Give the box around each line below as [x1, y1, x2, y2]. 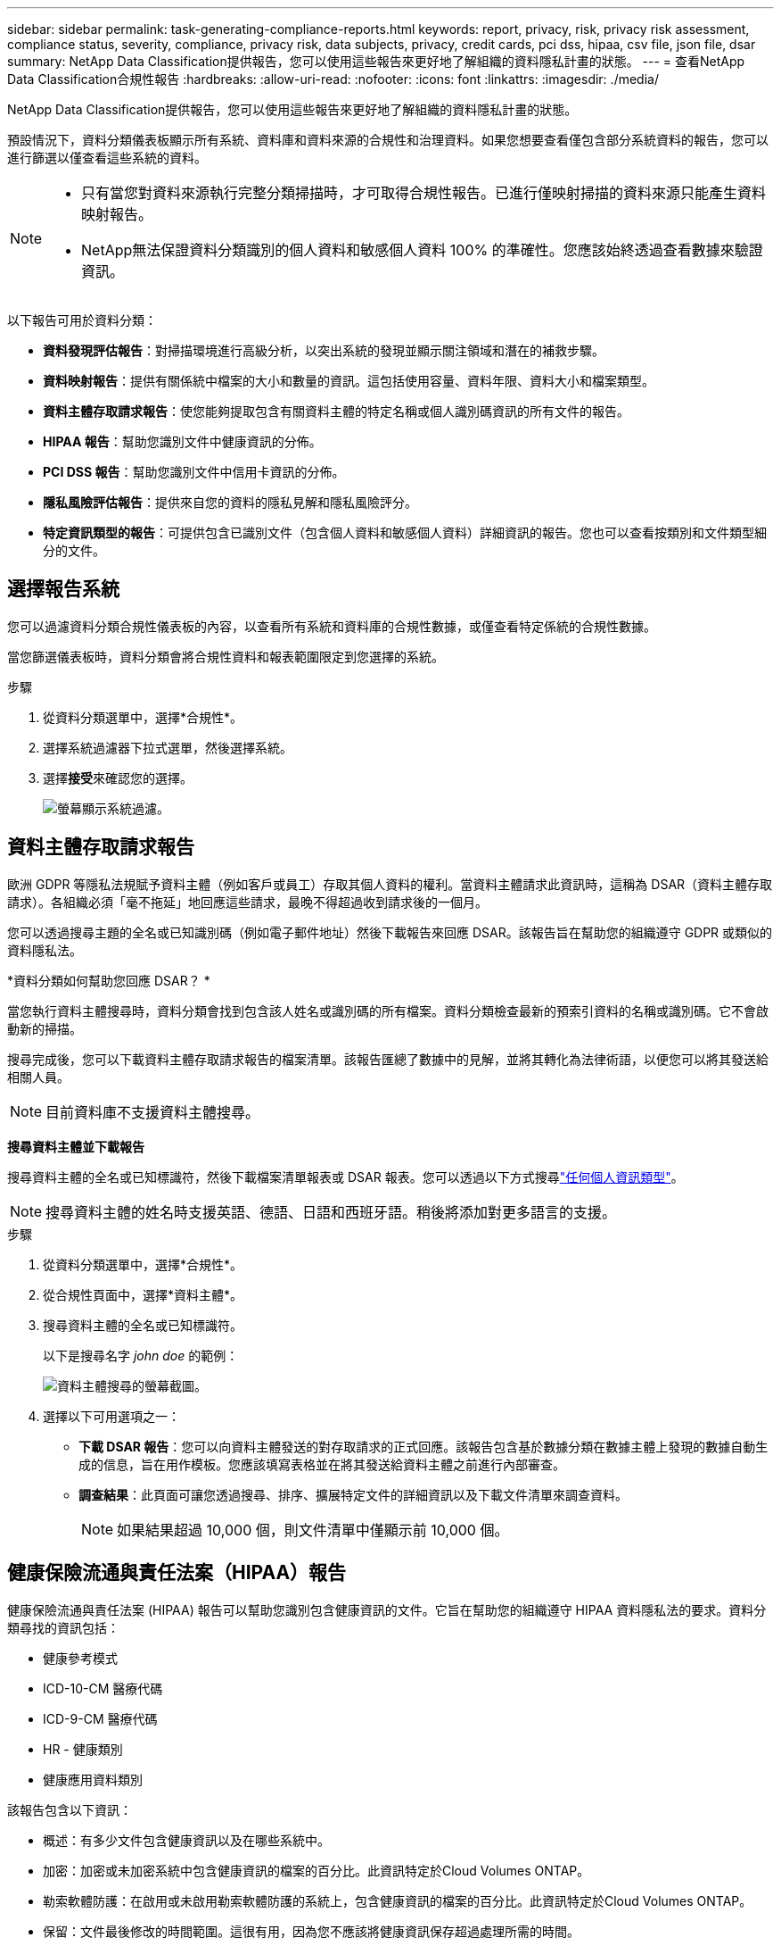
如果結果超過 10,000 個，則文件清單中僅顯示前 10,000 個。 [117, 1520, 509, 1539]
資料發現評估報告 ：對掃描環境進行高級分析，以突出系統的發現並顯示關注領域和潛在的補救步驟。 [43, 343, 604, 358]
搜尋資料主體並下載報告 [7, 1138, 144, 1154]
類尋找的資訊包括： [7, 1619, 119, 1635]
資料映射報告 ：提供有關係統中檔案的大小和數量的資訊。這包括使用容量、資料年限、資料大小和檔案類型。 [43, 373, 654, 388]
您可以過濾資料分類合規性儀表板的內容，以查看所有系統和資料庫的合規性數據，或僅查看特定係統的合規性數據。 [7, 618, 656, 634]
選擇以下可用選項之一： [43, 1408, 180, 1424]
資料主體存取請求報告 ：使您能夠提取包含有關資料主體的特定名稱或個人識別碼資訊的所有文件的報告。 [43, 403, 629, 419]
